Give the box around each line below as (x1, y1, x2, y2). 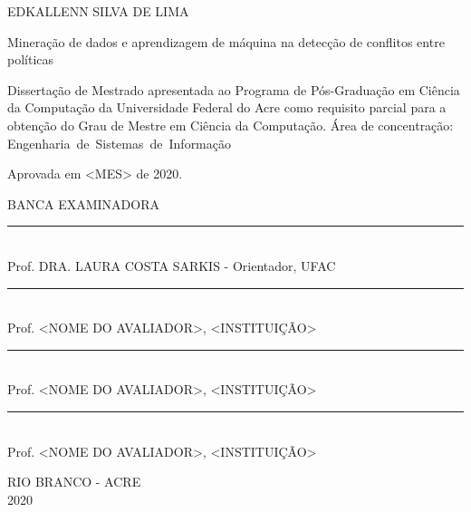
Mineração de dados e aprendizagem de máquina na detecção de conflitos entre (7, 32, 445, 51)
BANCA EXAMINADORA (7, 194, 159, 213)
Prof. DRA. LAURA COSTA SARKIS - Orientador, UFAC (7, 256, 336, 275)
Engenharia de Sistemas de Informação (7, 133, 232, 152)
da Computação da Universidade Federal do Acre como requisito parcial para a (7, 98, 447, 117)
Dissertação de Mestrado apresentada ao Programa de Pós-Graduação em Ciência (7, 80, 460, 99)
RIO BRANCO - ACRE (7, 472, 141, 491)
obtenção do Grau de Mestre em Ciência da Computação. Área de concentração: (7, 115, 454, 134)
